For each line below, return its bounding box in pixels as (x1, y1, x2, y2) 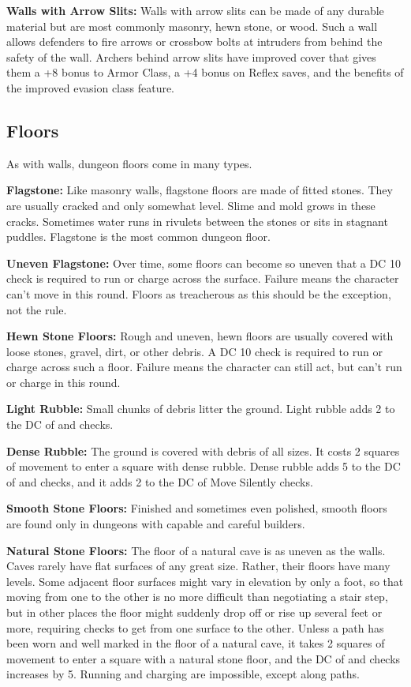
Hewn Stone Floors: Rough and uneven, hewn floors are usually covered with (6, 328, 394, 344)
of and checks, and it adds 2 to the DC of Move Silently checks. (6, 473, 313, 490)
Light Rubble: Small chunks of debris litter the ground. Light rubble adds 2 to (6, 400, 395, 417)
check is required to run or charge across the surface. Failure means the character (6, 270, 399, 287)
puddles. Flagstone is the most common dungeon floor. (6, 228, 271, 245)
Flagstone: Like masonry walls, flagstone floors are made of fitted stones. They (6, 182, 393, 198)
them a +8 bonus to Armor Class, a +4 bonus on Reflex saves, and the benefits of (6, 64, 404, 81)
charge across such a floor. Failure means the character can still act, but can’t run (6, 359, 402, 375)
